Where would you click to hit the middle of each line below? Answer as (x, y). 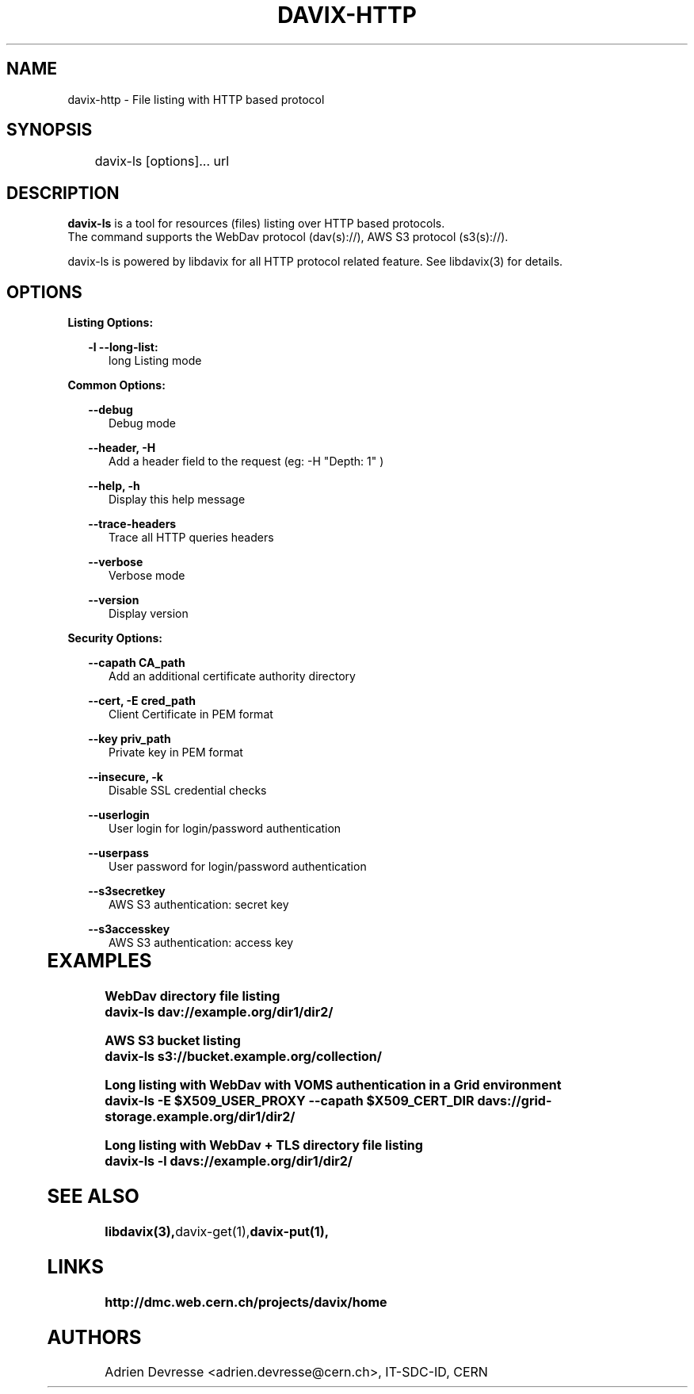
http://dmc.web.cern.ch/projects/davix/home (246, 1302)
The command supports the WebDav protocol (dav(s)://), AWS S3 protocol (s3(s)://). (288, 237)
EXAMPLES (99, 961)
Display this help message (177, 500)
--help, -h (114, 486)
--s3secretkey (127, 891)
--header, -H (122, 448)
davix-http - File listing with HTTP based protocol (196, 99)
